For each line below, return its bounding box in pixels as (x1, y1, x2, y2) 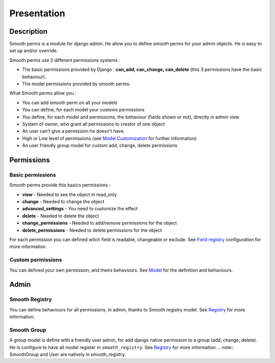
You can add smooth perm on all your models (22, 100, 118, 106)
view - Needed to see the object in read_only (22, 191, 117, 198)
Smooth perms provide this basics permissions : (9, 182, 111, 188)
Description (9, 27, 48, 36)
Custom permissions (9, 256, 62, 263)
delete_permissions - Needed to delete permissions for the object (22, 227, 162, 233)
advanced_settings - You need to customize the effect (22, 206, 138, 212)
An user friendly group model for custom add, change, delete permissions (22, 142, 178, 149)
